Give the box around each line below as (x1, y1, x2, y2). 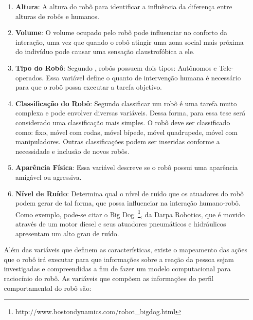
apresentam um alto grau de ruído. (15, 228, 119, 238)
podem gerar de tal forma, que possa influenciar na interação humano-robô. (15, 198, 241, 208)
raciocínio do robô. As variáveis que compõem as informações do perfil (4, 273, 214, 283)
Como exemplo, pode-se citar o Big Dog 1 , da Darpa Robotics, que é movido (15, 207, 245, 219)
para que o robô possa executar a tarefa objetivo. (15, 82, 162, 92)
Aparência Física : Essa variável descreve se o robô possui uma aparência (15, 162, 238, 172)
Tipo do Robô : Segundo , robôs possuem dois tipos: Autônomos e (15, 62, 217, 73)
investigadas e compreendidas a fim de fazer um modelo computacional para (4, 264, 231, 274)
